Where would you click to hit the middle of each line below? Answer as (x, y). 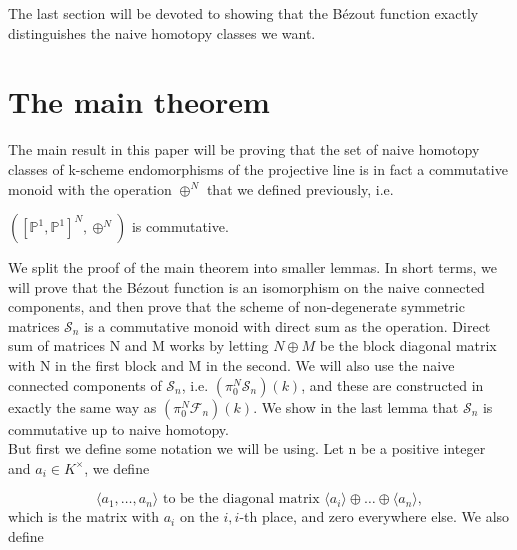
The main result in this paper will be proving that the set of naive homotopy (244, 149)
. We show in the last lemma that (356, 406)
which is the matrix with (84, 516)
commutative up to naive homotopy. (118, 428)
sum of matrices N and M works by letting (138, 345)
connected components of (85, 384)
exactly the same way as (82, 406)
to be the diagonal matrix (241, 499)
